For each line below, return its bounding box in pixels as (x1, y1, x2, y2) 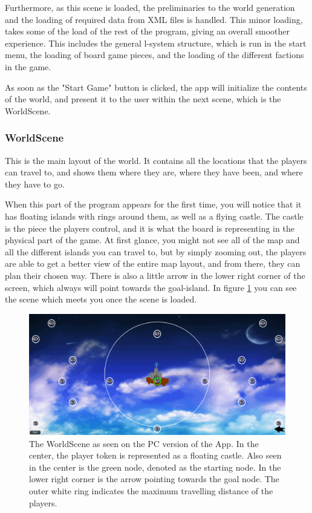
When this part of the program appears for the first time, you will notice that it (5, 198, 302, 211)
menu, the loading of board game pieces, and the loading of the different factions (5, 48, 304, 61)
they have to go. (5, 177, 65, 190)
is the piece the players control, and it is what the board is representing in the (5, 221, 294, 234)
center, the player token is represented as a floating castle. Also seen (29, 449, 282, 462)
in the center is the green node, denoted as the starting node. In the (29, 460, 281, 473)
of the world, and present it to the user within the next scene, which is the (5, 93, 281, 105)
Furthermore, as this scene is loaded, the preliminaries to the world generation (5, 1, 295, 13)
